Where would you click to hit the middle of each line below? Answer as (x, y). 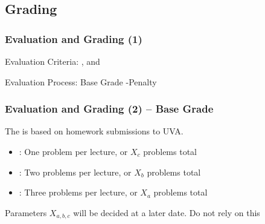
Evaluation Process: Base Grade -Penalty (81, 81)
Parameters (26, 212)
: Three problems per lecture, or (78, 192)
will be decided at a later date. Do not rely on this (167, 212)
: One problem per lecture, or (73, 151)
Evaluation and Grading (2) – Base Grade (109, 109)
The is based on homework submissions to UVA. (94, 131)
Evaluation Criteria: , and (53, 61)
